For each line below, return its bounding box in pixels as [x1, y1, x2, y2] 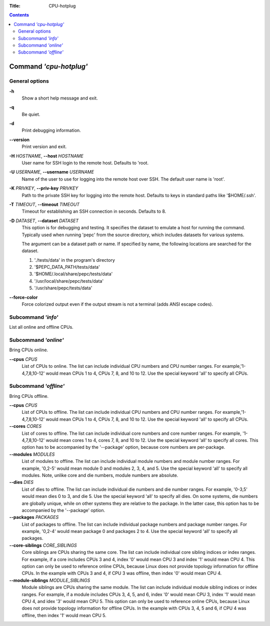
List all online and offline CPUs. [9, 324, 73, 330]
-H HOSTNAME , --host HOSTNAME [9, 153, 83, 159]
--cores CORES [9, 423, 42, 429]
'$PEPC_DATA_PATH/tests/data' [34, 264, 100, 270]
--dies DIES [9, 479, 34, 485]
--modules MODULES [9, 451, 55, 457]
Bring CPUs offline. [9, 393, 49, 399]
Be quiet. [21, 111, 40, 117]
